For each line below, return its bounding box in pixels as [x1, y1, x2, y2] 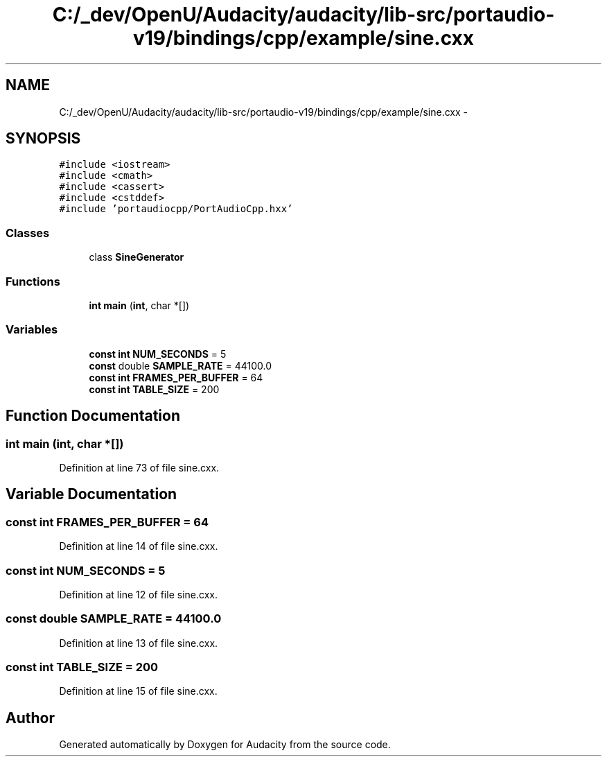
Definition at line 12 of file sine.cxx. [59, 588, 218, 600]
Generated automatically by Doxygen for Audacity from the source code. [59, 738, 391, 751]
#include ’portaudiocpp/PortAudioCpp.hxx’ [59, 203, 293, 215]
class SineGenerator [89, 251, 184, 263]
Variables [6, 322, 58, 337]
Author [6, 709, 55, 727]
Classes [6, 225, 50, 240]
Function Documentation [6, 407, 180, 425]
